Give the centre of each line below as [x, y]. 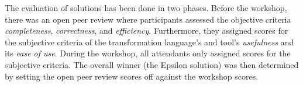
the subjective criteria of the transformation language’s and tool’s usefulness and [149, 42]
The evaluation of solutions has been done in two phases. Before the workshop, [146, 8]
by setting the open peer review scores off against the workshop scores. [132, 76]
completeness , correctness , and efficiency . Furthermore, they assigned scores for [147, 31]
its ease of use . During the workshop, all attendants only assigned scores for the [148, 53]
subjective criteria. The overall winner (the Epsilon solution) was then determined [152, 64]
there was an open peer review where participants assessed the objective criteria [148, 19]
